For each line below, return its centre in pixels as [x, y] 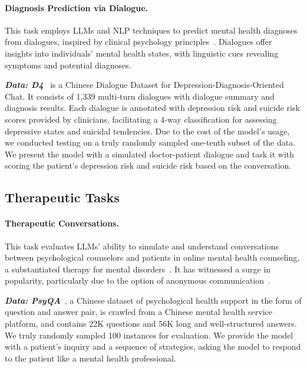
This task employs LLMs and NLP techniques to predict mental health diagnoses [151, 30]
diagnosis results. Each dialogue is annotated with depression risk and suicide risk [152, 108]
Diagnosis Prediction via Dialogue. [77, 7]
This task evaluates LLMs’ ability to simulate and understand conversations [142, 246]
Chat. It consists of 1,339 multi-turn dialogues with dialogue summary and [140, 96]
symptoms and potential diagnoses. [68, 65]
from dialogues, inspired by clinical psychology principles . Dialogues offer [138, 42]
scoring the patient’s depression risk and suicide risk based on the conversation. [148, 165]
